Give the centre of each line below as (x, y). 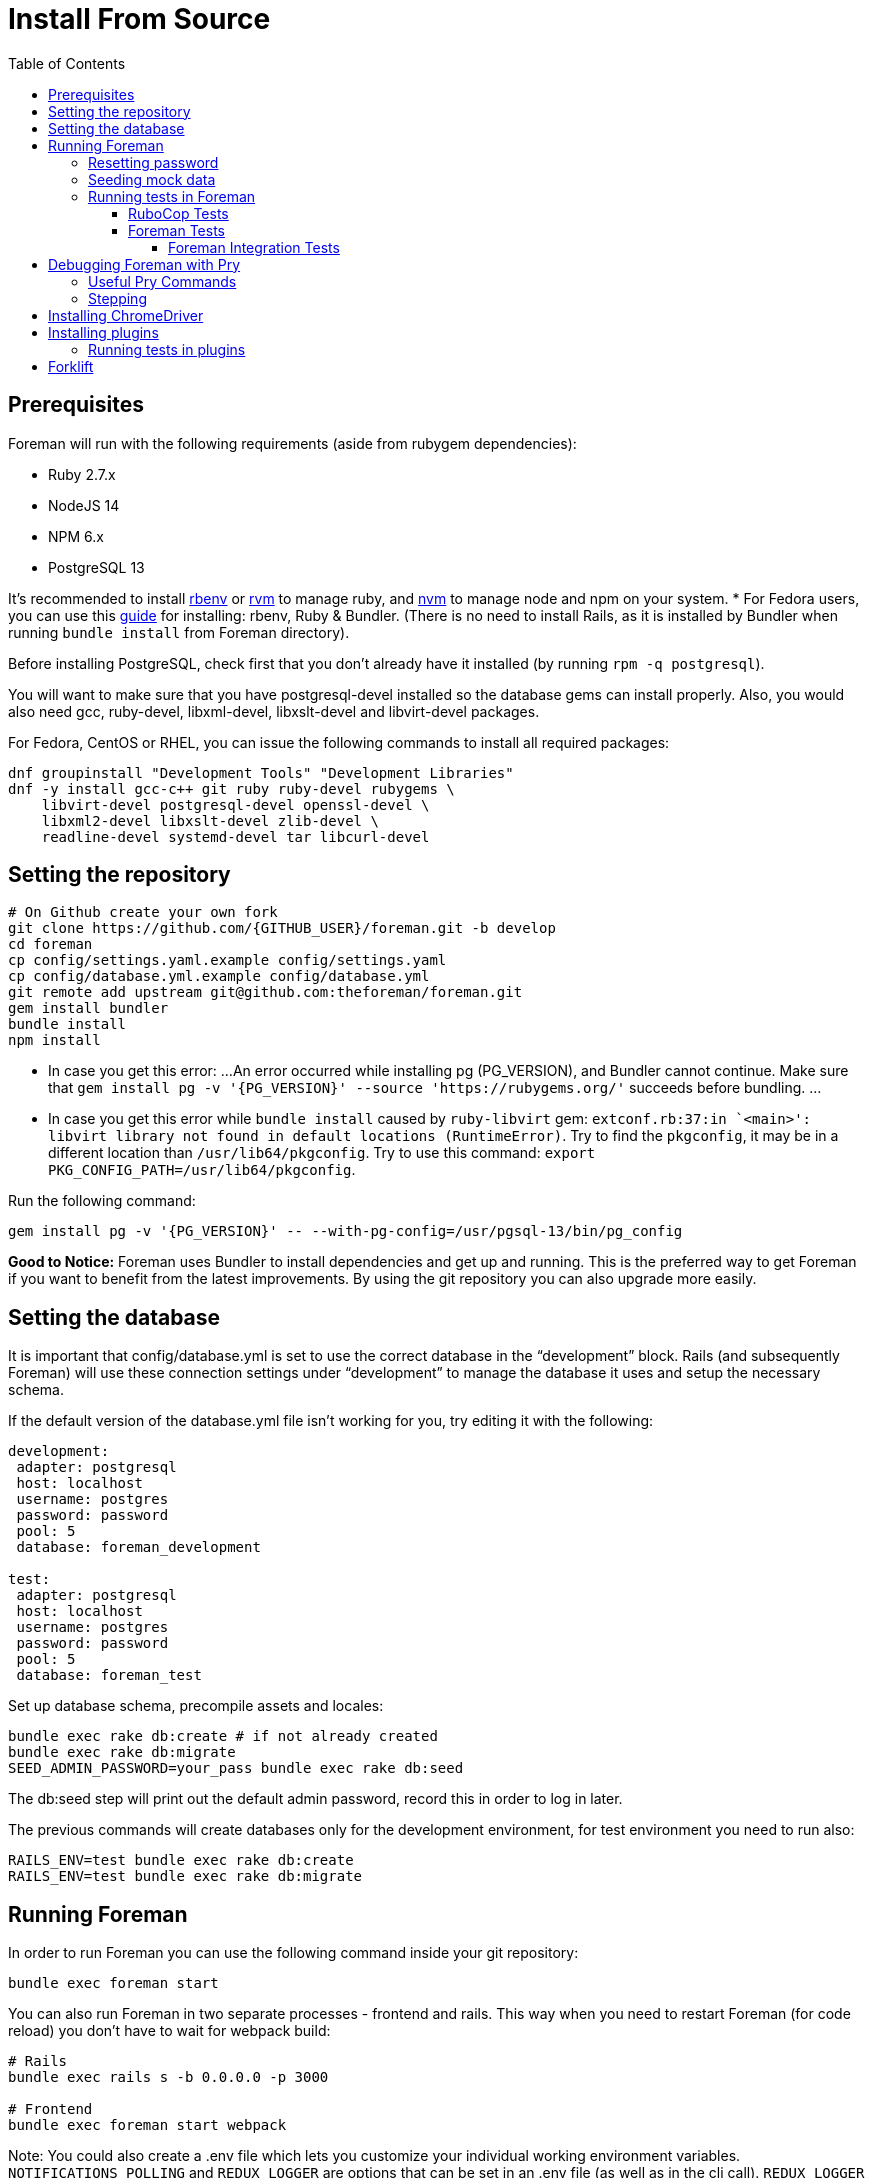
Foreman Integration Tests (254, 247)
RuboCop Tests (178, 213)
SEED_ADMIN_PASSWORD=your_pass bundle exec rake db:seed (236, 1768)
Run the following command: (102, 1201)
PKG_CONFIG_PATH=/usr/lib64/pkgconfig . (202, 1170)
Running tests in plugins (167, 349)
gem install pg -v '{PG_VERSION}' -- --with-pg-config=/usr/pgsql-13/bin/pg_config (345, 1231)
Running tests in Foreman (172, 196)
